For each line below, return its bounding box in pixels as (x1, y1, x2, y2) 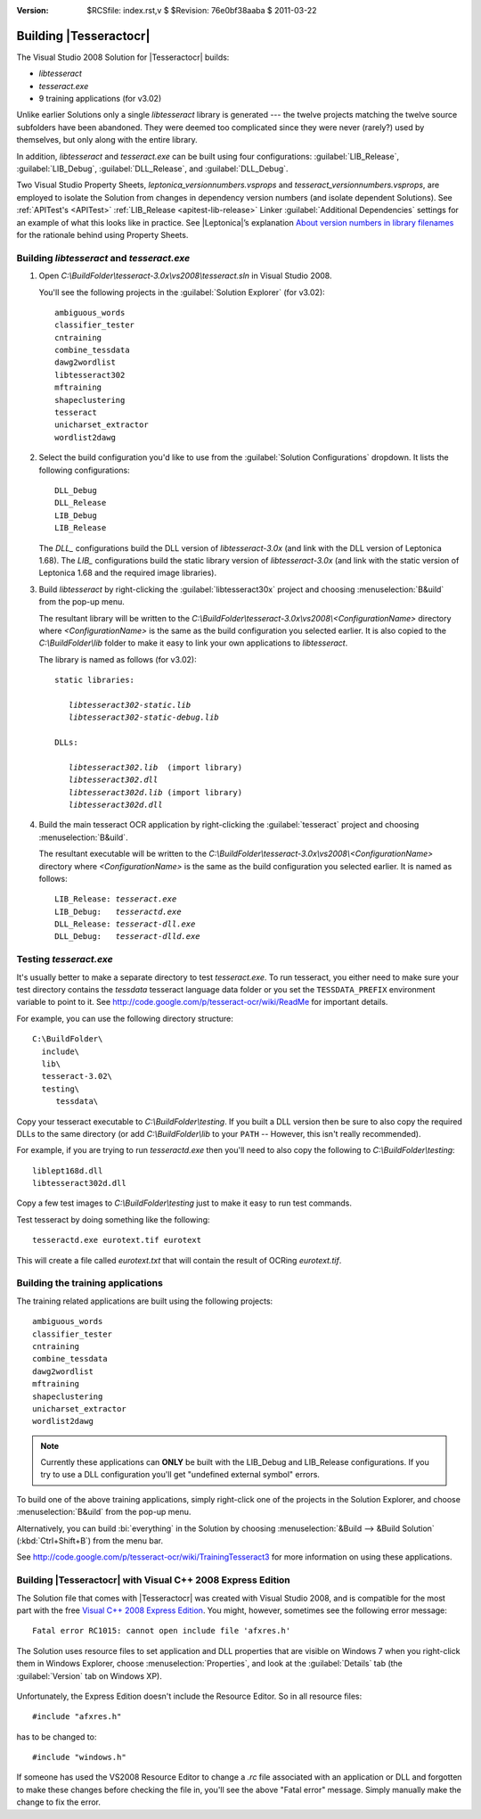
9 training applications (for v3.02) (38, 94, 162, 104)
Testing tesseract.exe (16, 953, 113, 966)
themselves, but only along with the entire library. (16, 135, 198, 145)
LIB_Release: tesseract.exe (54, 894, 177, 904)
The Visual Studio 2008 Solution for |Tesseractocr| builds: (16, 52, 230, 62)
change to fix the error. (16, 1797, 102, 1807)
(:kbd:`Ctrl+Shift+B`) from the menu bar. (16, 1535, 164, 1546)
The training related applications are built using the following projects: (16, 1296, 273, 1306)
